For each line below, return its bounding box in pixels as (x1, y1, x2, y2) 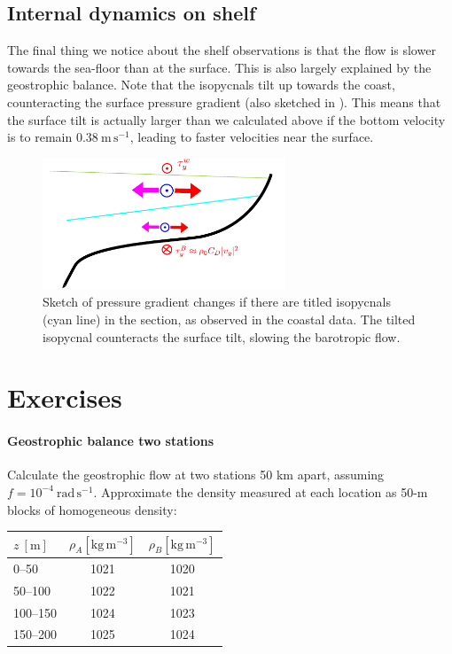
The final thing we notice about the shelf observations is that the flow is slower (7, 41, 436, 59)
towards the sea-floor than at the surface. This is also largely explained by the (7, 58, 432, 76)
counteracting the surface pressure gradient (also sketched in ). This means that (7, 92, 441, 111)
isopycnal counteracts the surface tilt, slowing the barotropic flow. (43, 327, 401, 346)
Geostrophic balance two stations (7, 432, 214, 450)
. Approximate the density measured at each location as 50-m (93, 482, 428, 501)
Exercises (7, 379, 122, 416)
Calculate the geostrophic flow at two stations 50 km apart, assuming (7, 465, 385, 484)
